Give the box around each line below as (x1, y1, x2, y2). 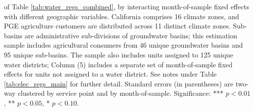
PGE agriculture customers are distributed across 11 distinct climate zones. (4, 21, 231, 31)
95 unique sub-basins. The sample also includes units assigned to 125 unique (4, 49, 233, 59)
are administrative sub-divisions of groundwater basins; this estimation (25, 30, 237, 40)
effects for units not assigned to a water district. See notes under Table (4, 69, 217, 79)
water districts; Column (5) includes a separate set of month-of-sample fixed (4, 59, 233, 69)
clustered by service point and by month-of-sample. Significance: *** (18, 88, 224, 98)
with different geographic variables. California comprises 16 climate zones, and (4, 11, 239, 21)
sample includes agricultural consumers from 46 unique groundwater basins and (4, 40, 243, 50)
